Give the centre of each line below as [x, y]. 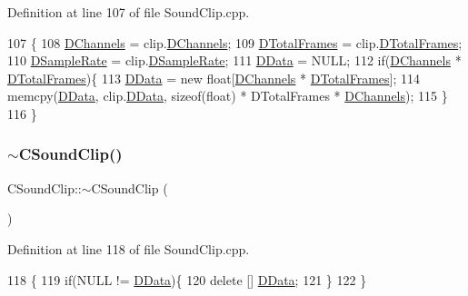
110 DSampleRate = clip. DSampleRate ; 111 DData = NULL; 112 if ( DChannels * [234, 60]
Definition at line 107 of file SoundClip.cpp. [129, 12]
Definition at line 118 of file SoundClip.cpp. [129, 248]
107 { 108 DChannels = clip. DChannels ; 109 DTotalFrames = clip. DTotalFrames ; [235, 42]
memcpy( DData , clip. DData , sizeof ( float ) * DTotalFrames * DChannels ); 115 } [228, 96]
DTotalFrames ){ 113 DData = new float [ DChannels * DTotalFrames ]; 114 [214, 78]
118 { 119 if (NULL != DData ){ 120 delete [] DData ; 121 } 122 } [187, 279]
